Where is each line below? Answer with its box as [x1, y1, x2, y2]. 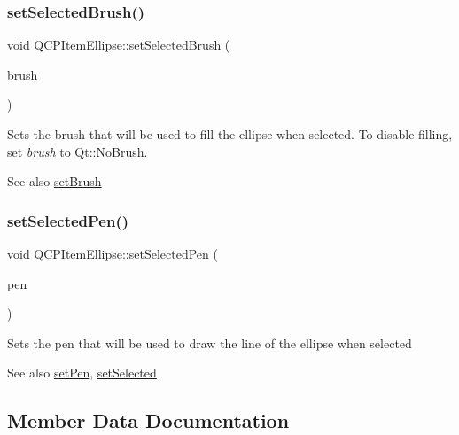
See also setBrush [7, 172, 102, 190]
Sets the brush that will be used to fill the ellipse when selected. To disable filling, [7, 125, 453, 143]
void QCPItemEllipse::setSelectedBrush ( [7, 35, 230, 54]
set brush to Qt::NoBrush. [7, 142, 148, 160]
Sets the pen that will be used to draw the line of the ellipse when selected [7, 333, 412, 352]
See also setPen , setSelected [7, 363, 157, 382]
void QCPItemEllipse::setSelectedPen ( [7, 245, 218, 262]
